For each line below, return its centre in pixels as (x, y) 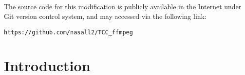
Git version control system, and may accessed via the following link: (105, 16)
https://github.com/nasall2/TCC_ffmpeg (68, 33)
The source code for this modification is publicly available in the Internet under (123, 6)
